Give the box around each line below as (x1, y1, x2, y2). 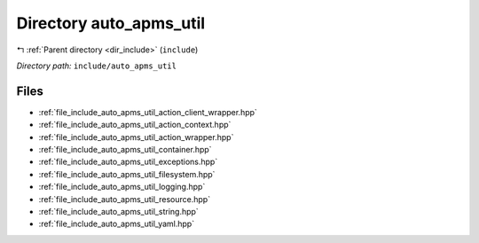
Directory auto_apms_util (16, 13, 206, 33)
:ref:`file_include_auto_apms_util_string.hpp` (38, 206, 199, 216)
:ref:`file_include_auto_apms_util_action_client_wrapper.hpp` (38, 106, 257, 117)
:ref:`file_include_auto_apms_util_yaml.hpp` (38, 218, 195, 230)
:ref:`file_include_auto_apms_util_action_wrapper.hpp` (38, 131, 234, 142)
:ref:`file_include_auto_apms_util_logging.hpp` (38, 182, 206, 192)
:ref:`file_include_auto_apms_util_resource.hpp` (38, 193, 211, 204)
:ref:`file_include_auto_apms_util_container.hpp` (38, 145, 212, 155)
